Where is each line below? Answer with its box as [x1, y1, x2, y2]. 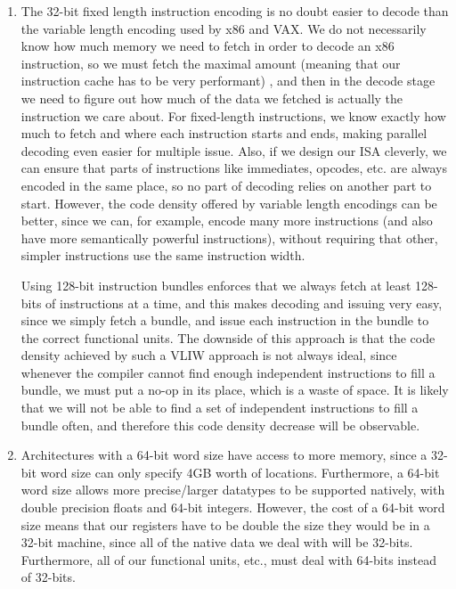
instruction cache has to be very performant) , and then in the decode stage [20, 71, 436, 90]
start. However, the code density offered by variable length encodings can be [20, 193, 437, 212]
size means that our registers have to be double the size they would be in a [20, 515, 430, 534]
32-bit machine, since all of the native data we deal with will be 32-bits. [20, 533, 413, 552]
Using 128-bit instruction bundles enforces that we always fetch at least [20, 275, 411, 294]
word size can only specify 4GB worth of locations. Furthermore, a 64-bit [40, 462, 440, 481]
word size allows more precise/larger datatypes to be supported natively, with [20, 480, 445, 499]
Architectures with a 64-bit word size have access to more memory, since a [20, 446, 427, 464]
